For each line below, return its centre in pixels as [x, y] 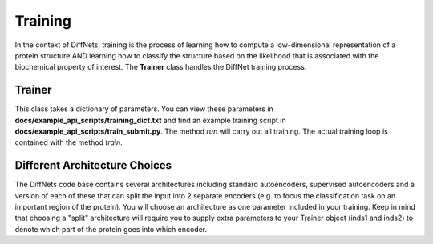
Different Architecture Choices [93, 165]
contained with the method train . [69, 142]
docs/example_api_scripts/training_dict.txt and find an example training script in [150, 120]
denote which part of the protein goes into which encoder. [111, 229]
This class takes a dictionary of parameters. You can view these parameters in [144, 109]
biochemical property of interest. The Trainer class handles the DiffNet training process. [161, 67]
